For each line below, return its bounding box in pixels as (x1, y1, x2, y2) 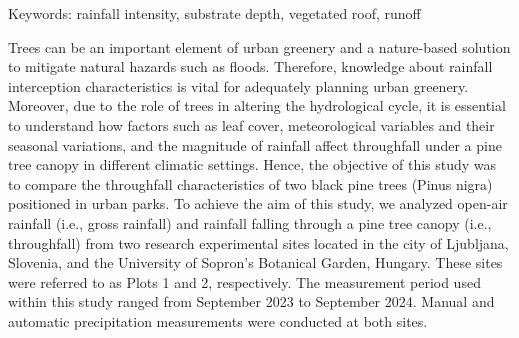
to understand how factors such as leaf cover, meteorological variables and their (8, 114, 495, 135)
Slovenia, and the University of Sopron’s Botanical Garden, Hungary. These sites (8, 252, 503, 273)
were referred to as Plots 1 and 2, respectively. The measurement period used (8, 271, 481, 292)
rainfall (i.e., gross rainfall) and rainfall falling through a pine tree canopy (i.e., (8, 212, 492, 233)
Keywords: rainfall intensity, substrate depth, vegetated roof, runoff (8, 3, 421, 23)
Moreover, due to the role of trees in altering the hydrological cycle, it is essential (8, 95, 506, 116)
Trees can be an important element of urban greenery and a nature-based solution (8, 36, 511, 57)
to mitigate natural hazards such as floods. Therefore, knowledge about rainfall (8, 56, 493, 77)
